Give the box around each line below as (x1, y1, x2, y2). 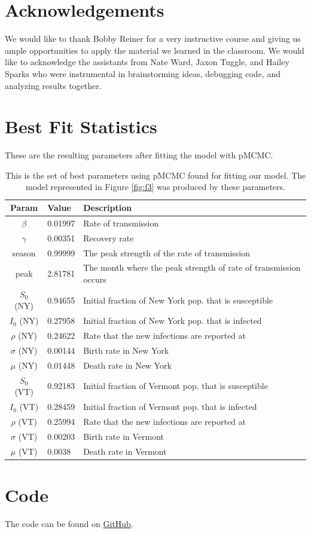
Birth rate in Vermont (83, 430, 164, 442)
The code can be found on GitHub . (5, 517, 133, 529)
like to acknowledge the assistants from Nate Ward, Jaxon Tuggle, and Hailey (5, 56, 289, 68)
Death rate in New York (83, 359, 172, 371)
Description (83, 201, 132, 213)
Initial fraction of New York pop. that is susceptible (83, 293, 273, 306)
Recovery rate (83, 231, 134, 244)
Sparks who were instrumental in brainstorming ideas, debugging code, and (5, 67, 280, 79)
